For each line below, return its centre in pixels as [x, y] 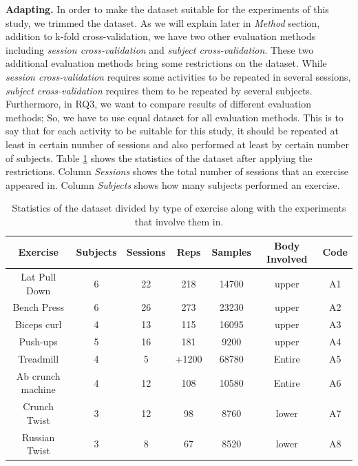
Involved [287, 259]
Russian [38, 437]
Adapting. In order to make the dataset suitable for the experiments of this [167, 9]
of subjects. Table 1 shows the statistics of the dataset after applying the [159, 158]
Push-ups [38, 342]
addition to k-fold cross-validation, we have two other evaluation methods [161, 36]
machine [38, 389]
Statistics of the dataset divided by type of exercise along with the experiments [179, 208]
